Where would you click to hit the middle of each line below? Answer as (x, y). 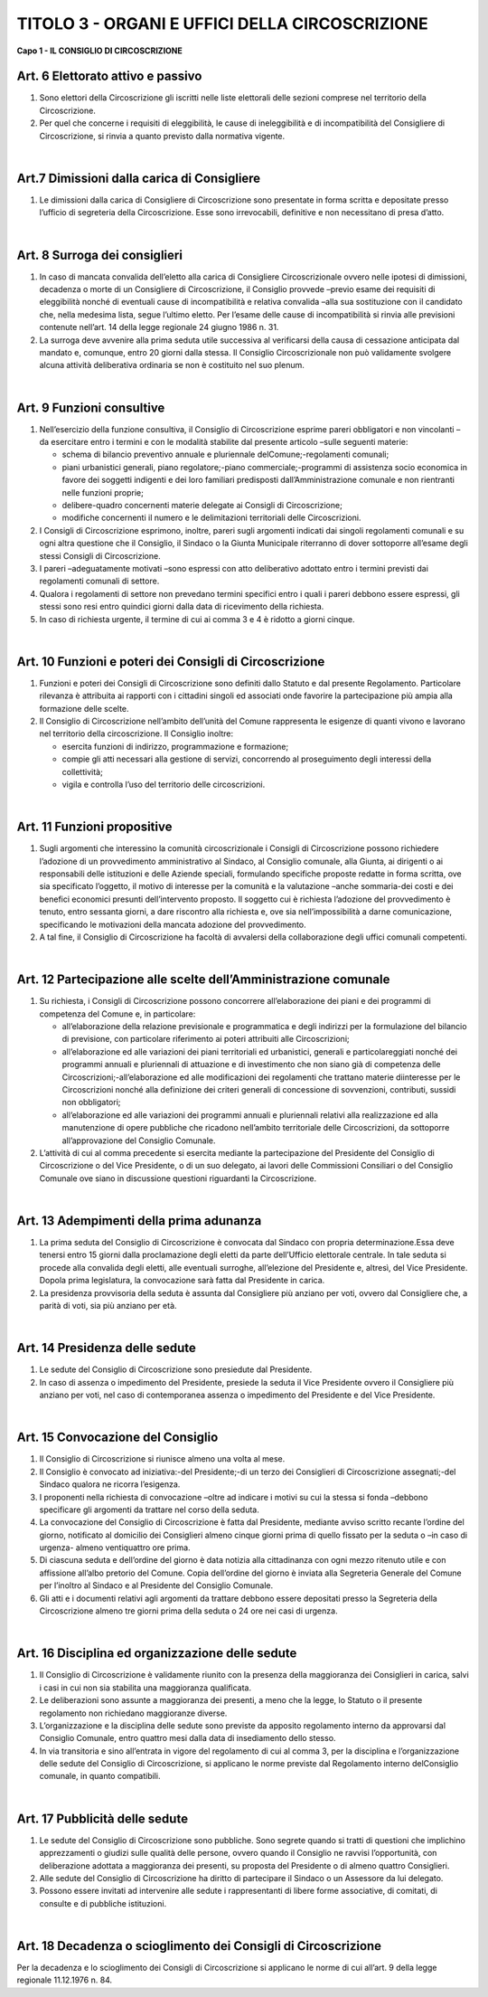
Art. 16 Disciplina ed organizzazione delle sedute (157, 1654)
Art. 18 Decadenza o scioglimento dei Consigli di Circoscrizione (199, 1946)
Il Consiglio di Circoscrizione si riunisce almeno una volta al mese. (162, 1459)
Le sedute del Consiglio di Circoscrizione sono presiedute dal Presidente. (176, 1369)
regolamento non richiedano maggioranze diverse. (133, 1713)
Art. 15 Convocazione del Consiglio (117, 1438)
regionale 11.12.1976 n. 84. (65, 1980)
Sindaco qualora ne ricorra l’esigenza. (110, 1484)
